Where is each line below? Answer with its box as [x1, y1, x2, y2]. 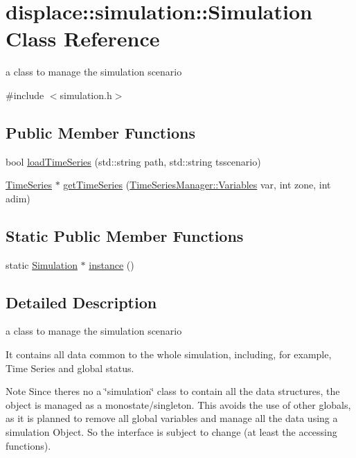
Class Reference [6, 24, 160, 53]
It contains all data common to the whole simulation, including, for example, [6, 347, 332, 362]
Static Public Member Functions [6, 224, 244, 246]
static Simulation [6, 257, 78, 272]
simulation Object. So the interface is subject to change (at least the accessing [6, 425, 337, 439]
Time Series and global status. [6, 360, 134, 375]
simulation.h [60, 87, 112, 102]
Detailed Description [6, 291, 157, 312]
